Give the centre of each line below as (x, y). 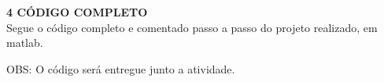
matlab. (25, 43)
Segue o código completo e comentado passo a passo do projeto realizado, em (192, 27)
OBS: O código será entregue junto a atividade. (121, 68)
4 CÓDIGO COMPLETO (77, 12)
